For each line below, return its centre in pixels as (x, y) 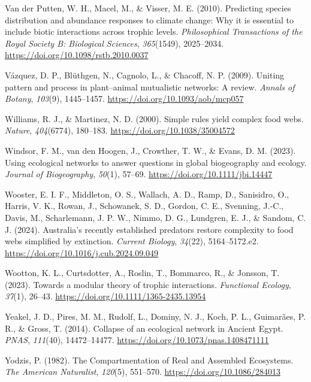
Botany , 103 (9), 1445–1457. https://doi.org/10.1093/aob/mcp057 (124, 98)
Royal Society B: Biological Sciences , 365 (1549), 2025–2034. (114, 43)
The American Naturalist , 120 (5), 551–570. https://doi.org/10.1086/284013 (143, 372)
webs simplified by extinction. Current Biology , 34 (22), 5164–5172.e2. (132, 241)
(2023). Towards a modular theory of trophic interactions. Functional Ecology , (148, 284)
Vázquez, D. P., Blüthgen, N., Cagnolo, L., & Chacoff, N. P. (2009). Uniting (145, 75)
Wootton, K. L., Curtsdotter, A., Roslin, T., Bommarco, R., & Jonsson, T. (142, 273)
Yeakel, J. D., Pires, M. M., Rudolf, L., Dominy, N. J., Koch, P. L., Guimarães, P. (155, 316)
